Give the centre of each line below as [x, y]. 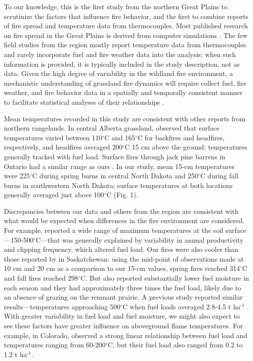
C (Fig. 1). [122, 195]
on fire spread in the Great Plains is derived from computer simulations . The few [126, 35]
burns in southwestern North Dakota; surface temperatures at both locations [118, 185]
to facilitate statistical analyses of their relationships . [84, 102]
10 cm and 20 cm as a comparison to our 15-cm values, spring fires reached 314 [122, 268]
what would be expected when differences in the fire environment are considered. [124, 220]
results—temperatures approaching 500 [62, 306]
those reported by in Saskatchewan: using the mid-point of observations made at [124, 258]
